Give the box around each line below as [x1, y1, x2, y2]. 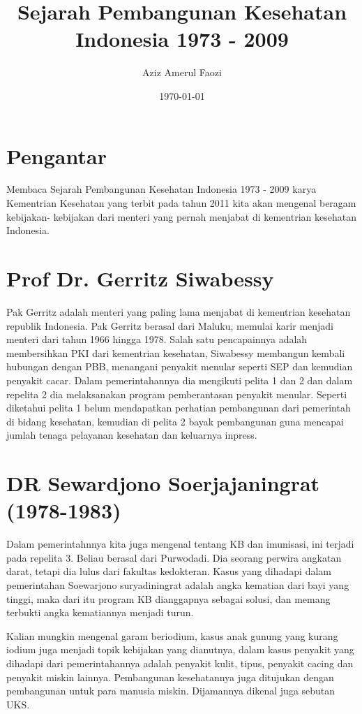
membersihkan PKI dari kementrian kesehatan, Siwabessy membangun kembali [6, 345, 345, 360]
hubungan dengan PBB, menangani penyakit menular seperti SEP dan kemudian [6, 359, 353, 374]
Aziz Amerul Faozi [142, 65, 222, 80]
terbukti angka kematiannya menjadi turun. [6, 605, 194, 620]
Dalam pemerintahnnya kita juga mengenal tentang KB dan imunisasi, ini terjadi [6, 537, 354, 551]
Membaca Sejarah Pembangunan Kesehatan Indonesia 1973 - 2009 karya [6, 182, 317, 196]
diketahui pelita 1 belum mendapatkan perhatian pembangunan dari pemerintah [6, 400, 351, 415]
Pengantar [6, 141, 107, 170]
